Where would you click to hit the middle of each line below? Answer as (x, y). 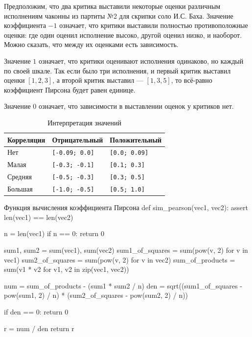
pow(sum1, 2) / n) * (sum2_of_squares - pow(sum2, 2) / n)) (96, 295)
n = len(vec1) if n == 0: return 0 (54, 233)
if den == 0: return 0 (36, 312)
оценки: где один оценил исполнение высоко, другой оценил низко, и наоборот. (123, 35)
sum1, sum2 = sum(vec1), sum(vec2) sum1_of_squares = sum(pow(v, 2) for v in (126, 250)
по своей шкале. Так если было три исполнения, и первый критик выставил (117, 70)
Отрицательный (78, 139)
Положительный (136, 139)
